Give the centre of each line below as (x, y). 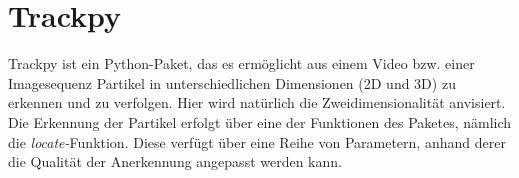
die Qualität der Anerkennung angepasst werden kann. (175, 161)
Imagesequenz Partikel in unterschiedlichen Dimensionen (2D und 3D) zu (232, 82)
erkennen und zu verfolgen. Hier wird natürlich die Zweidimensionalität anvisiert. (257, 102)
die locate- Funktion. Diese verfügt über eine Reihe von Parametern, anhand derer (257, 141)
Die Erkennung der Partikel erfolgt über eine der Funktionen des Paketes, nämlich (260, 121)
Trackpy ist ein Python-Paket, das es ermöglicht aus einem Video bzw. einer (241, 63)
